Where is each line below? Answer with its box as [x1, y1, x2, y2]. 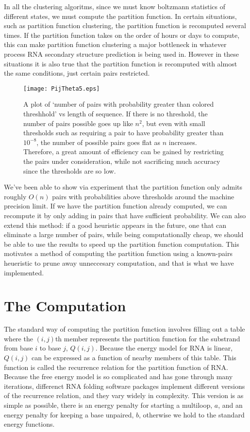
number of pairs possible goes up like [23, 118, 133, 128]
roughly [4, 191, 27, 201]
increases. [168, 137, 197, 147]
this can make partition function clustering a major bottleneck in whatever [4, 39, 227, 49]
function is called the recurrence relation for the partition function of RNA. [4, 362, 228, 372]
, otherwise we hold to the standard [139, 409, 245, 419]
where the [4, 333, 33, 343]
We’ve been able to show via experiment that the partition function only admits [4, 182, 243, 192]
